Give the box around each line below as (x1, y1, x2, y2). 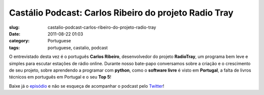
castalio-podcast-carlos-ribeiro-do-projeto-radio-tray (47, 24, 156, 30)
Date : (9, 31, 21, 37)
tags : (9, 44, 20, 51)
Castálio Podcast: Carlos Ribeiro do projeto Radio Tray (9, 7, 234, 18)
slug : (9, 24, 20, 30)
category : (9, 38, 30, 44)
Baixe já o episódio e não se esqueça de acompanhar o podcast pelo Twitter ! (9, 83, 165, 89)
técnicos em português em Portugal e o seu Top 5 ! (9, 74, 111, 80)
